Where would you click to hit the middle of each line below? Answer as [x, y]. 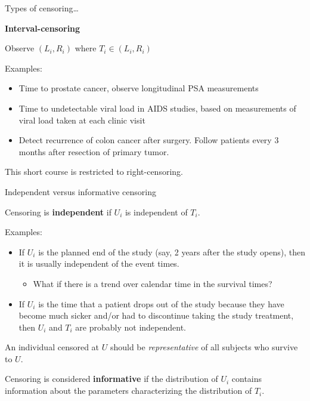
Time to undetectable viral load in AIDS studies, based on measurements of [157, 108]
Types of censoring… [42, 8]
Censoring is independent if [58, 212]
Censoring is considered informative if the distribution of [111, 379]
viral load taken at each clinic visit [82, 120]
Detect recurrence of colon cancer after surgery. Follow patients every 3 [149, 140]
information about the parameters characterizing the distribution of [128, 391]
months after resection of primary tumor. [94, 151]
